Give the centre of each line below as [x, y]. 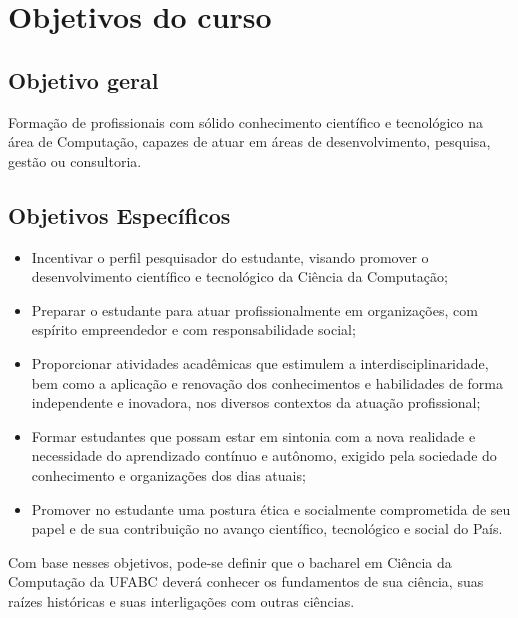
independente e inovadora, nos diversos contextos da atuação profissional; [256, 402]
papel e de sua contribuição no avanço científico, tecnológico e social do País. [267, 528]
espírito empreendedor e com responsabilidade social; [193, 329]
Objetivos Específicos [119, 214]
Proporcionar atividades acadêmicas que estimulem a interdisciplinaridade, [260, 362]
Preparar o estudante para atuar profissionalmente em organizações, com [254, 309]
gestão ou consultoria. [75, 160]
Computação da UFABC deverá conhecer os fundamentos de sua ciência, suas [246, 581]
